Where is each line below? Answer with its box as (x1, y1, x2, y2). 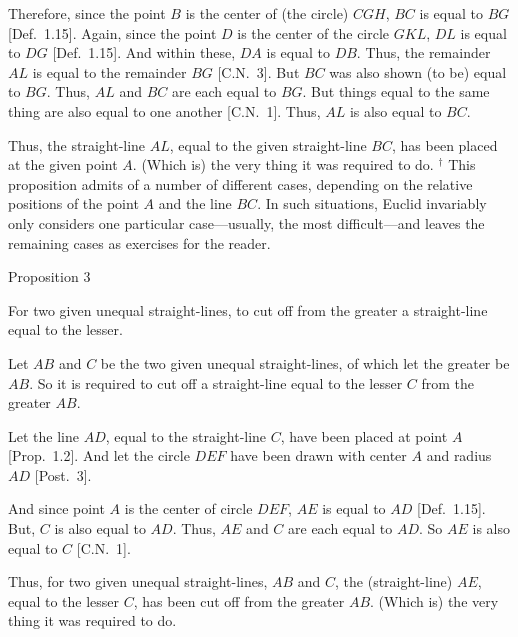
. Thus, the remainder (356, 42, 491, 63)
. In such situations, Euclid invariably (257, 193, 487, 214)
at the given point (8, 154, 118, 175)
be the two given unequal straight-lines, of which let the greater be (100, 352, 510, 373)
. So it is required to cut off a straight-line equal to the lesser (29, 372, 403, 393)
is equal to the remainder (32, 61, 187, 82)
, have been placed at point (280, 425, 448, 446)
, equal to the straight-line (105, 425, 267, 446)
